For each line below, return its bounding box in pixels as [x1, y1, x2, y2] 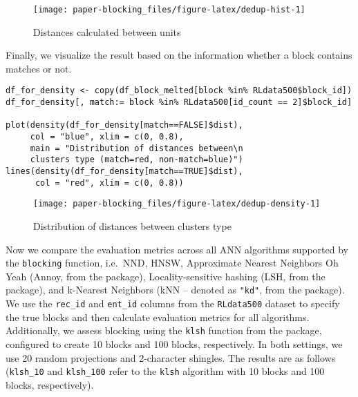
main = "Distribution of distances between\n [30, 143, 243, 153]
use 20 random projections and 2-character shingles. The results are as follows [6, 350, 336, 365]
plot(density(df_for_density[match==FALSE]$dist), [6, 120, 243, 130]
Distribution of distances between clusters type [33, 219, 232, 233]
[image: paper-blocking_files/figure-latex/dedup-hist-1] [33, 5, 305, 14]
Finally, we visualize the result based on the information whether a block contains [6, 48, 352, 62]
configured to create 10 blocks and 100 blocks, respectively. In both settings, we [6, 337, 343, 351]
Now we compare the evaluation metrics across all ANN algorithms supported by [6, 242, 348, 256]
